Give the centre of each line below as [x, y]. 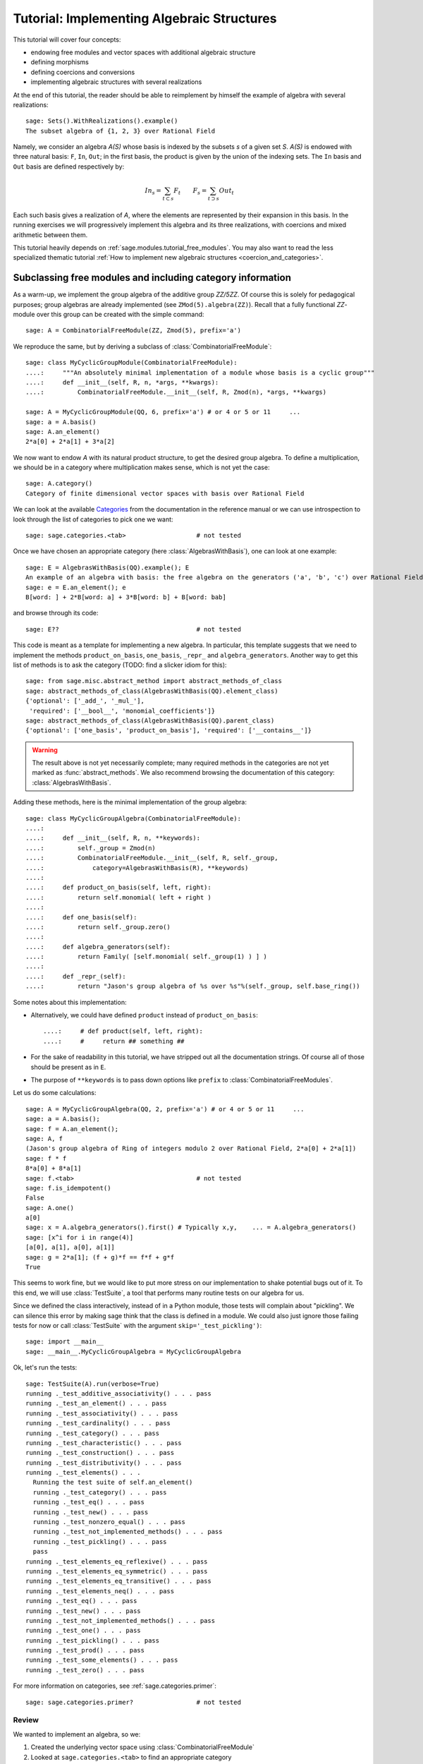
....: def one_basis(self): [81, 917]
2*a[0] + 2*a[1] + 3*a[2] [70, 442]
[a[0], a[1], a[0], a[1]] [70, 1248]
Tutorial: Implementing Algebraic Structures [145, 18]
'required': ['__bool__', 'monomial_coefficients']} [122, 711]
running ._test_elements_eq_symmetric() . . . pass [117, 1571]
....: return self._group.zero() [98, 927]
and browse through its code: [56, 613]
